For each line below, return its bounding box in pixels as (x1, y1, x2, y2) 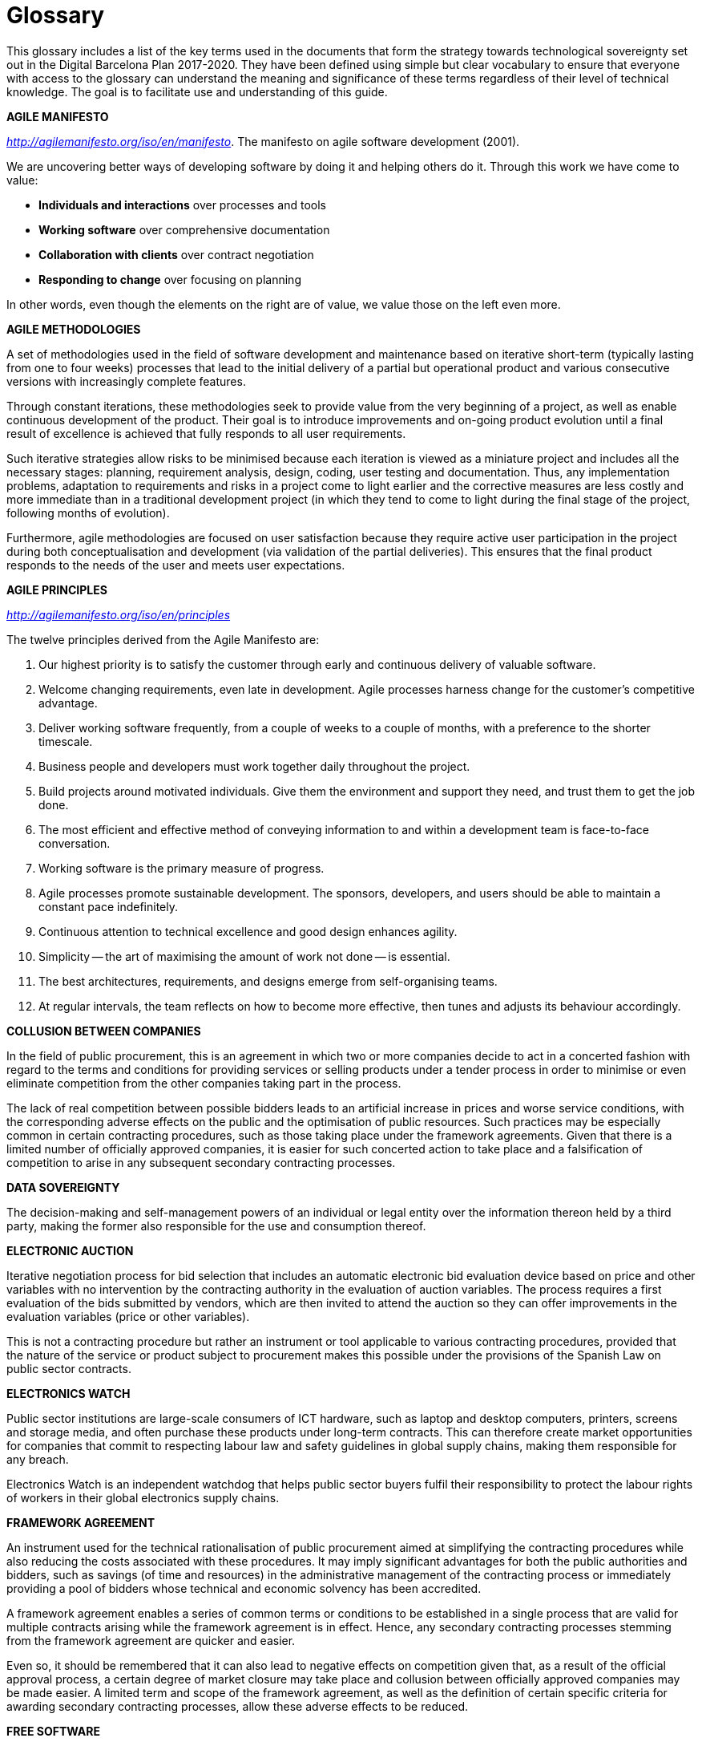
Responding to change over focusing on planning (38, 272, 301, 286)
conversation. (38, 836, 111, 850)
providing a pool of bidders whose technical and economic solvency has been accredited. (6, 1581, 482, 1595)
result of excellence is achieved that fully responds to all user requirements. (6, 426, 406, 440)
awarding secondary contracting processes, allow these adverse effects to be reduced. (6, 1699, 468, 1713)
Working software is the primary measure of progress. (38, 861, 325, 875)
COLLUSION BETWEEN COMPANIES (6, 1023, 201, 1038)
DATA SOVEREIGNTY (6, 1180, 120, 1194)
